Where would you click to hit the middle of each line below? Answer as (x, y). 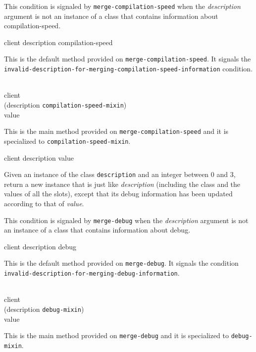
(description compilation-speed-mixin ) (65, 104)
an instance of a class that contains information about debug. (97, 230)
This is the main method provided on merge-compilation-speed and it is (116, 131)
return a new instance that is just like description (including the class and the (122, 184)
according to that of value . (44, 203)
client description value (39, 157)
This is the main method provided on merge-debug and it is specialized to (116, 335)
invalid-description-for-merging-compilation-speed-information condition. (128, 69)
